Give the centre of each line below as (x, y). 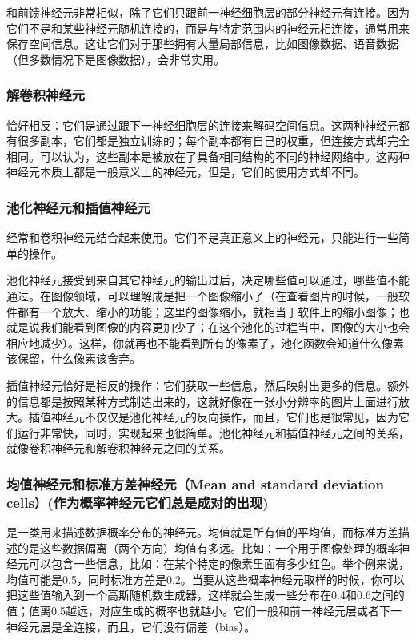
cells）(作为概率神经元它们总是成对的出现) (138, 502)
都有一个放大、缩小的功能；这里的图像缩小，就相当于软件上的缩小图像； (208, 311)
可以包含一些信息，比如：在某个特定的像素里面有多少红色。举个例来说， (219, 564)
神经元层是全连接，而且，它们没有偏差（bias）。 (131, 626)
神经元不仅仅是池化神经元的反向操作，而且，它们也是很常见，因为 (224, 417)
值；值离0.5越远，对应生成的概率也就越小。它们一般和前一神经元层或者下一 (204, 611)
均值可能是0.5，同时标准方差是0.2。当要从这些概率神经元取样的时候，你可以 (206, 579)
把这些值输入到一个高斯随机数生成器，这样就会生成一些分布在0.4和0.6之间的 (206, 595)
